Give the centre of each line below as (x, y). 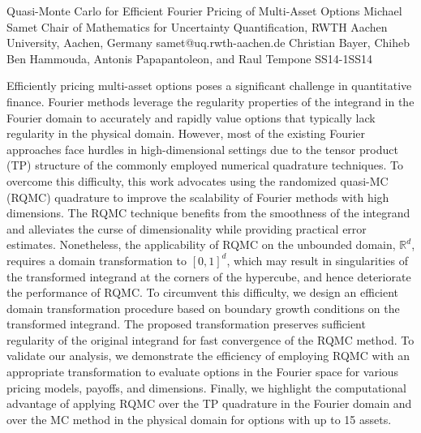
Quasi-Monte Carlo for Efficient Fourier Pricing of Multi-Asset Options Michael (204, 11)
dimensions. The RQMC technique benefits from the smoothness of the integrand (208, 213)
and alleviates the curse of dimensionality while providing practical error (187, 228)
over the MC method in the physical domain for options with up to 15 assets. (199, 419)
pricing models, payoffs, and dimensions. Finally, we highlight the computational (206, 387)
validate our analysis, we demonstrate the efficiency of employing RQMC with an (208, 356)
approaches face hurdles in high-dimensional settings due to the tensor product (202, 149)
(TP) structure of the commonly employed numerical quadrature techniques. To (205, 165)
